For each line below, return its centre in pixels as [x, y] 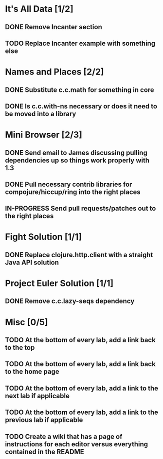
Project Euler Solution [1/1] [59, 283]
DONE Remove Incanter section [54, 27]
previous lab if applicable [44, 420]
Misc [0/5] [27, 322]
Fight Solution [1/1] [43, 237]
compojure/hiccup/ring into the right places [73, 192]
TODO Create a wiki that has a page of [64, 436]
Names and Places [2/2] [54, 72]
